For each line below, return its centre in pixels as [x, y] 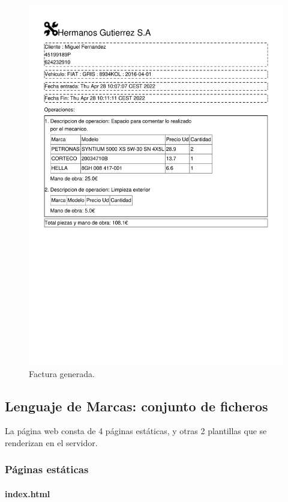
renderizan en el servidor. [51, 442]
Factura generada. [62, 373]
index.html [28, 493]
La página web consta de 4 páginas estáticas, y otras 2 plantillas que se [136, 431]
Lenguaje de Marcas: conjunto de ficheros [136, 406]
